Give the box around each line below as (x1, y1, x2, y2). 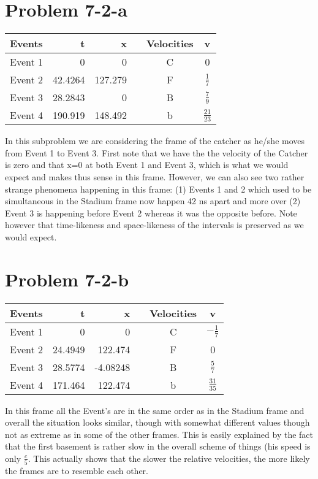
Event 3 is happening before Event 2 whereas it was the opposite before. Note (5, 206, 297, 219)
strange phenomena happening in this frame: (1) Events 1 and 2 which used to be (5, 182, 312, 195)
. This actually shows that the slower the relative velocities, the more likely (28, 451, 310, 464)
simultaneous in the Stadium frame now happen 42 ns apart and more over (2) (5, 194, 301, 207)
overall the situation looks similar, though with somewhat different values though (5, 416, 310, 429)
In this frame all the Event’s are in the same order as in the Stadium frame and (5, 404, 305, 416)
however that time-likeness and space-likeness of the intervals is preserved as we (5, 218, 304, 231)
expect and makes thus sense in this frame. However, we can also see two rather (5, 170, 305, 183)
